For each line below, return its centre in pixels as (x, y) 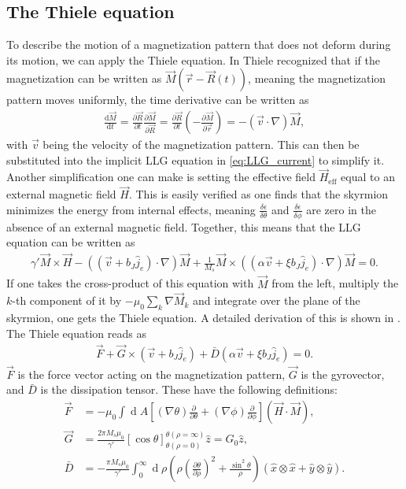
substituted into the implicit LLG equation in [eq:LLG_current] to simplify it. (196, 159)
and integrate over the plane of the (277, 300)
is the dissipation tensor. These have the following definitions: (189, 389)
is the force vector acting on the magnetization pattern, (151, 374)
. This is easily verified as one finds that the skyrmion (258, 194)
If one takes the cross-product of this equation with (130, 283)
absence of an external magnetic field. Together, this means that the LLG (184, 226)
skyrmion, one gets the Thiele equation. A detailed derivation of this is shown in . (203, 318)
